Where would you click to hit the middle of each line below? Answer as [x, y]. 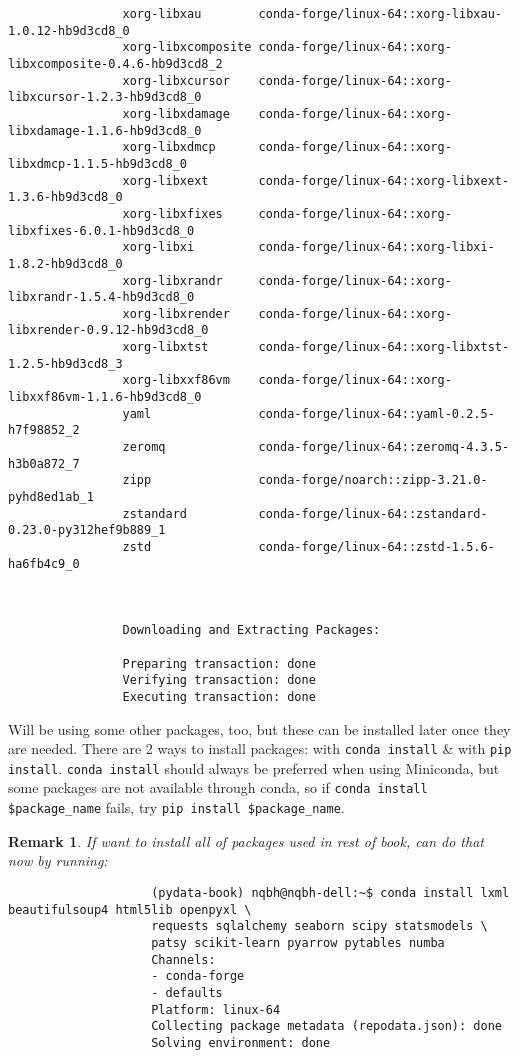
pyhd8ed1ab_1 [51, 497]
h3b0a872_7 [44, 463]
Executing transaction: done [219, 696]
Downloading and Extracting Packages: [251, 630]
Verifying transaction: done [219, 680]
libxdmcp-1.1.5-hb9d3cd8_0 [97, 163]
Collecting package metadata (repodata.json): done [326, 1026]
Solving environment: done [241, 1042]
